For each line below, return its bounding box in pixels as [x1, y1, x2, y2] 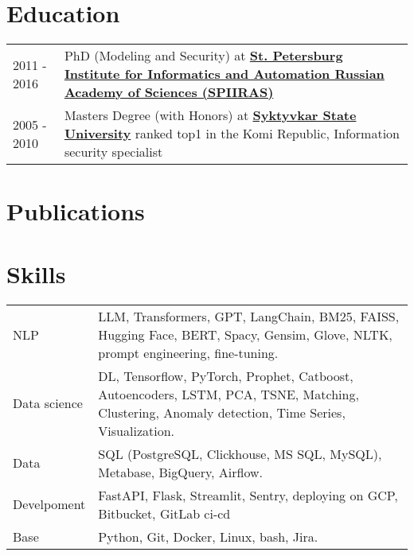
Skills [6, 257, 66, 290]
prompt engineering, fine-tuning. [98, 343, 279, 362]
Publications [6, 195, 145, 227]
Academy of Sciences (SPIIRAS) [64, 83, 274, 102]
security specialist [64, 142, 163, 161]
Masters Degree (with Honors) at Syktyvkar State [64, 106, 357, 125]
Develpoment [13, 495, 86, 514]
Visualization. [98, 421, 175, 440]
